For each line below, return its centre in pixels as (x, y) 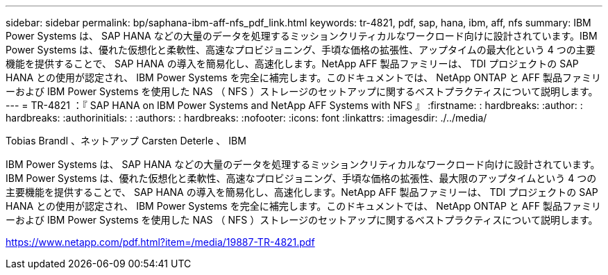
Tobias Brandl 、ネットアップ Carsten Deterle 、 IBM (126, 141)
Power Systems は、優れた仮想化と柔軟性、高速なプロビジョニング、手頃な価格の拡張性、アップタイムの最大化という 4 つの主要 (301, 50)
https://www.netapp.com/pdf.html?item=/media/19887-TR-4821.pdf (160, 242)
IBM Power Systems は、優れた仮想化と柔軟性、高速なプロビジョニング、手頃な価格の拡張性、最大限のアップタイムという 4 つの (301, 178)
